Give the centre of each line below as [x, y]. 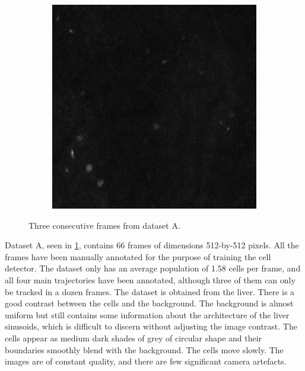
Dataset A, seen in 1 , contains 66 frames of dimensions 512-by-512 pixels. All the [152, 245]
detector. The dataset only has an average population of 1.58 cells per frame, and [153, 268]
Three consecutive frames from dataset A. [104, 225]
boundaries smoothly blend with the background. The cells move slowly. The [144, 349]
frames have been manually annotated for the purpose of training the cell [138, 256]
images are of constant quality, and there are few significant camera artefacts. [146, 361]
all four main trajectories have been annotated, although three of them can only [150, 279]
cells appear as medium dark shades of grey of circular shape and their [134, 338]
